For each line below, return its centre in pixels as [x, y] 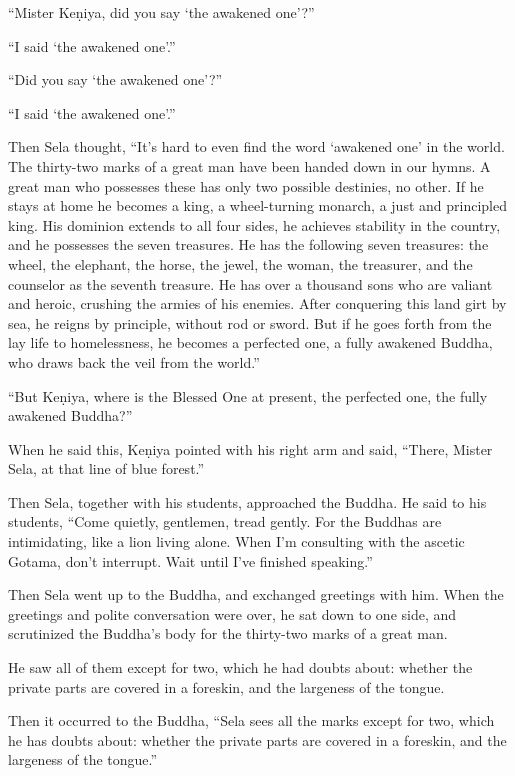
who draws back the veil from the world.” [134, 361]
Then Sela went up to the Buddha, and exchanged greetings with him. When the [256, 594]
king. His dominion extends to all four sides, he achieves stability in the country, [254, 224]
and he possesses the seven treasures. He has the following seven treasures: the [248, 244]
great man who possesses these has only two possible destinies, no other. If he [246, 185]
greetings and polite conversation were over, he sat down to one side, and [232, 613]
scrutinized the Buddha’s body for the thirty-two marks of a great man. [228, 633]
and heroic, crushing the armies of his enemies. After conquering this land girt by [257, 303]
